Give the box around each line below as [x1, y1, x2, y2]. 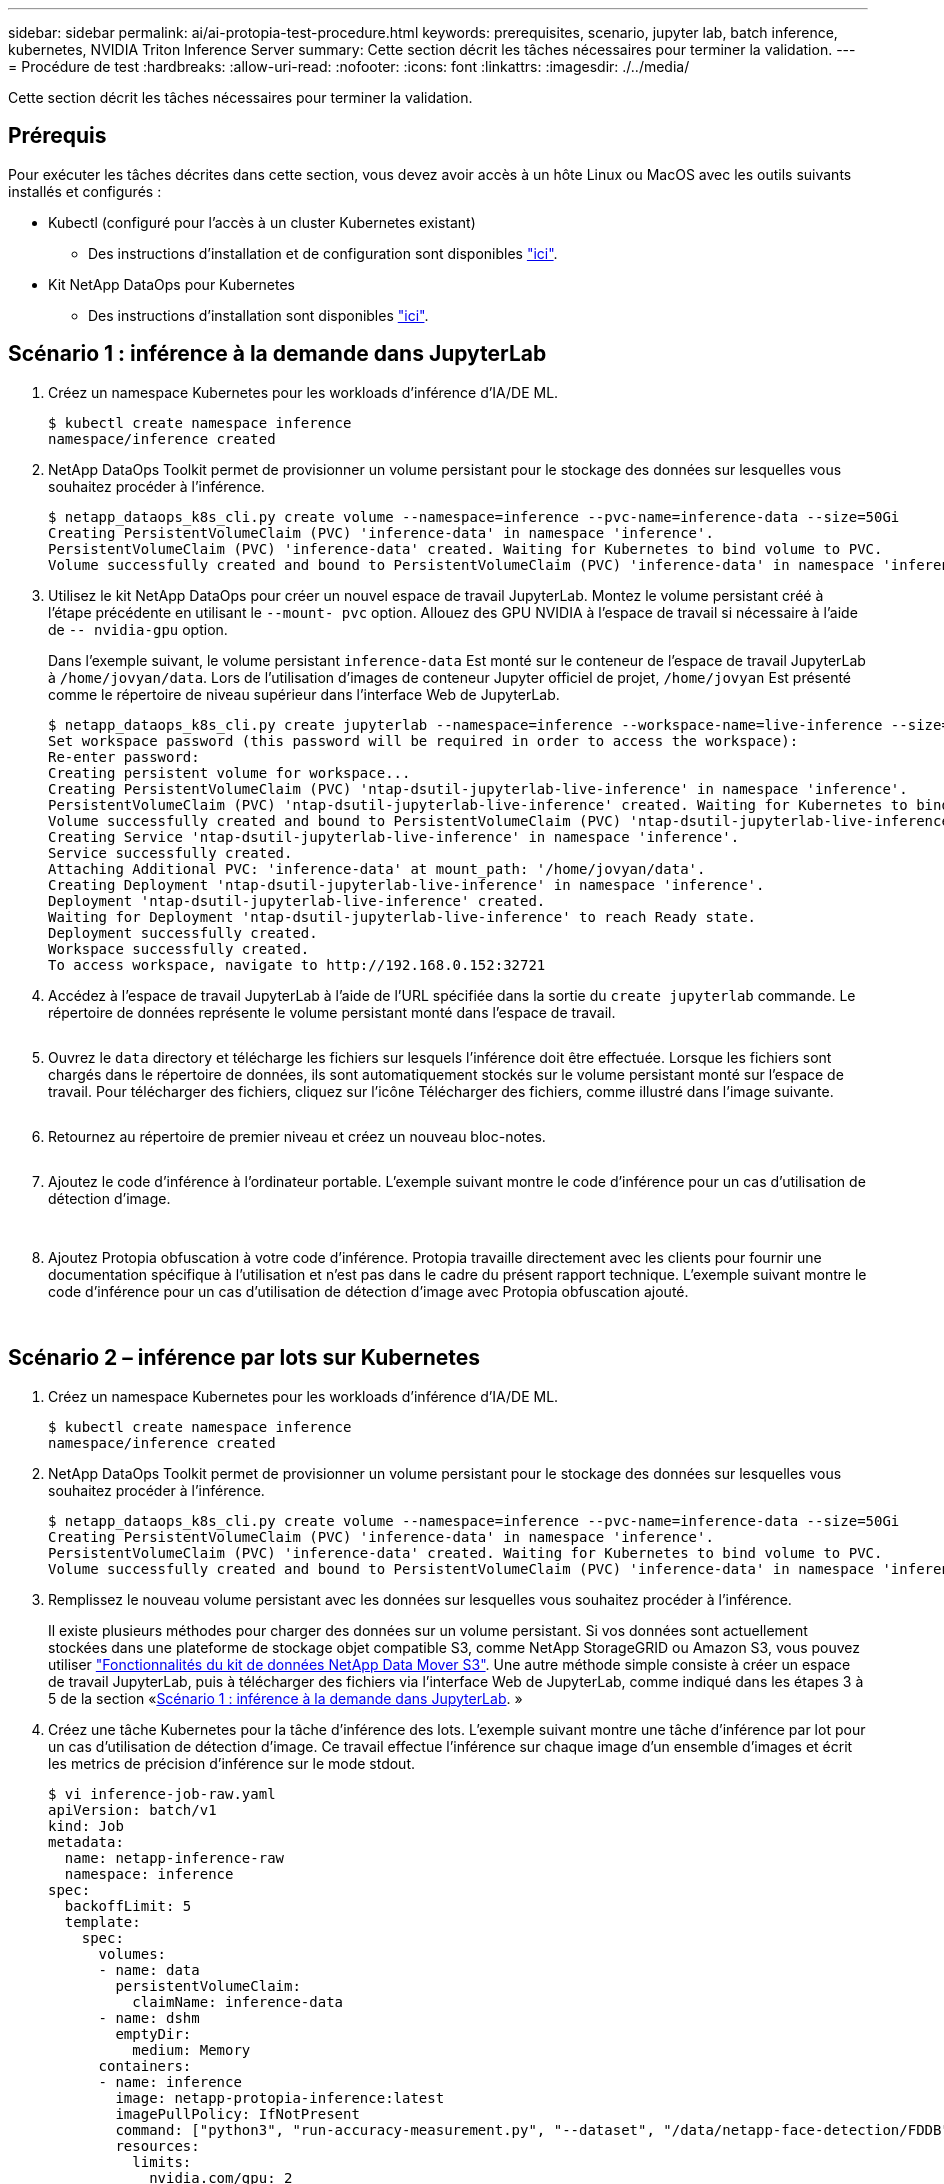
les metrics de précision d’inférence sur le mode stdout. [48, 1754, 416, 1772]
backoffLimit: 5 [64, 1897, 192, 1914]
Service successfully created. [48, 844, 293, 861]
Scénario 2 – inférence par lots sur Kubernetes [8, 1345, 481, 1371]
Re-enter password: [48, 748, 200, 765]
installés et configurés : [8, 182, 162, 200]
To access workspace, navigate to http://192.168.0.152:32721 [48, 956, 546, 973]
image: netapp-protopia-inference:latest [115, 2089, 445, 2106]
